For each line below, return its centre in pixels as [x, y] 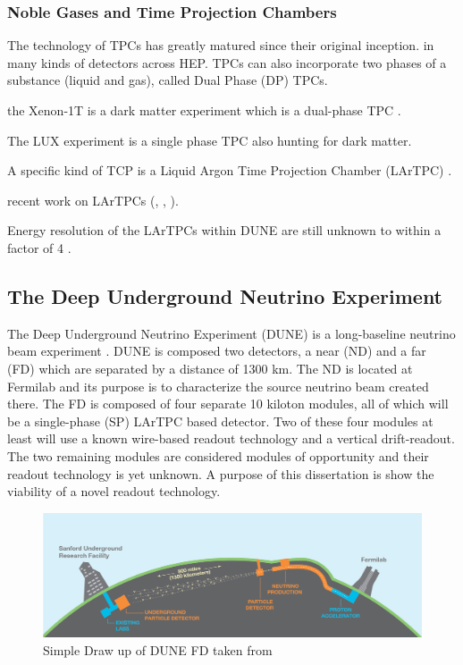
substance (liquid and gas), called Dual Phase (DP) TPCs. [168, 80]
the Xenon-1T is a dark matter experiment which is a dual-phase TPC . [204, 110]
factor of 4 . [39, 247]
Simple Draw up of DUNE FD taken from [158, 649]
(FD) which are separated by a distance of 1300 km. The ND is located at [210, 368]
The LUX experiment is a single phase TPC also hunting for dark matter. [210, 140]
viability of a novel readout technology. [114, 491]
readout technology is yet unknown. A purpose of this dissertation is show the [221, 473]
